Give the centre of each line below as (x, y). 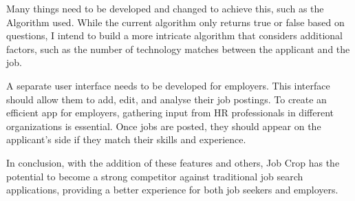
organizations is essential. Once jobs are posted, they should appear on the (164, 126)
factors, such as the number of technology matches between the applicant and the (178, 49)
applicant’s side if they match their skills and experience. (126, 139)
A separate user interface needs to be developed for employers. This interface (168, 85)
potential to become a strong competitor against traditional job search (155, 176)
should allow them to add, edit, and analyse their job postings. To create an (166, 99)
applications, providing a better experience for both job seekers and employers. (172, 190)
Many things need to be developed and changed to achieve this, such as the (165, 8)
